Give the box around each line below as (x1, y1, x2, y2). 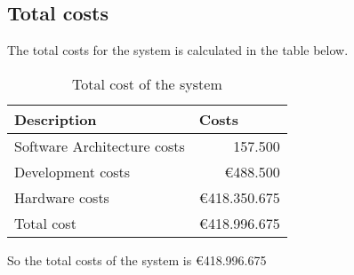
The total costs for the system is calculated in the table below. (7, 41, 349, 59)
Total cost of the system (72, 73, 222, 94)
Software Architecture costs (14, 135, 185, 156)
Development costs (14, 161, 131, 182)
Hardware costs (14, 186, 109, 208)
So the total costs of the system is (7, 250, 192, 269)
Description (14, 108, 97, 130)
